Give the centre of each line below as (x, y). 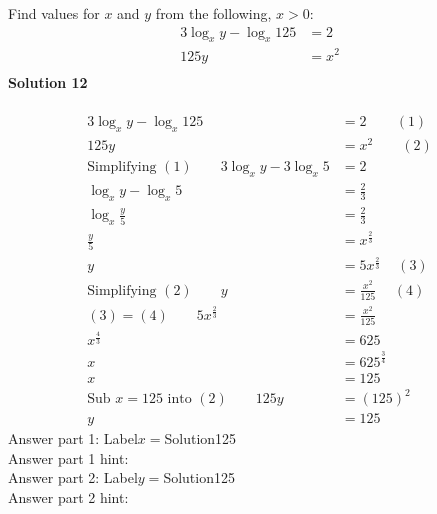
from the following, (213, 13)
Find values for (54, 13)
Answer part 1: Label (73, 438)
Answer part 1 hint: (68, 457)
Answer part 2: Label (73, 477)
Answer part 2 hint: (68, 497)
